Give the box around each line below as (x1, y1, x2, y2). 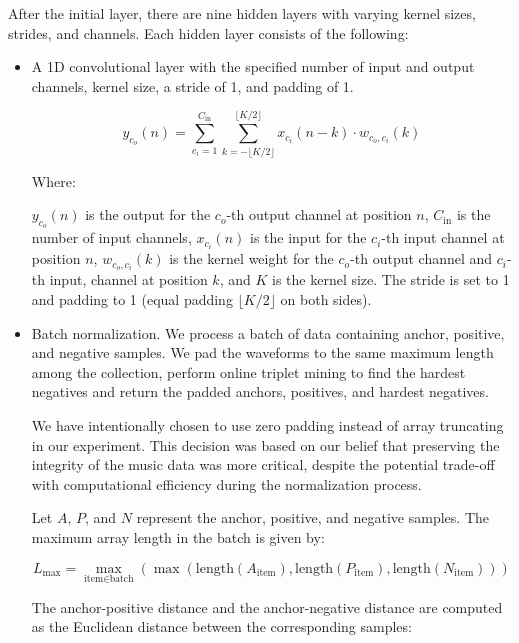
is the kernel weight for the (169, 248, 334, 269)
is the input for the (249, 227, 367, 248)
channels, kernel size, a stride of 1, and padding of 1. (31, 75, 354, 96)
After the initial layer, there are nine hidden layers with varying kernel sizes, (8, 3, 476, 23)
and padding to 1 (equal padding (31, 289, 233, 310)
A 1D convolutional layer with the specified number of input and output (31, 56, 475, 77)
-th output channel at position (226, 204, 412, 225)
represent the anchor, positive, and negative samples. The (136, 507, 489, 528)
